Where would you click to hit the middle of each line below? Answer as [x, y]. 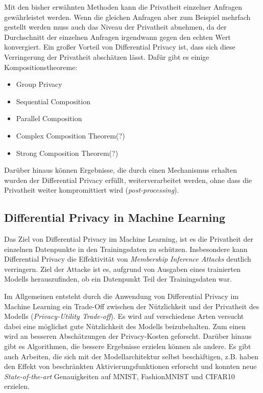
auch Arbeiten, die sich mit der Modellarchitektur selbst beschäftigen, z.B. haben [131, 356]
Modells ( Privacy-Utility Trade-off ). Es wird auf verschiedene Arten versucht [124, 316]
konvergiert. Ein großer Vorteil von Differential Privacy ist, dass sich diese [120, 47]
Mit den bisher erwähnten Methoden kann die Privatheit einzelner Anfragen [123, 7]
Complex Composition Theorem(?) [70, 135]
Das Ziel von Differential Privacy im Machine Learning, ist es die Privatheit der [129, 239]
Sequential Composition [53, 101]
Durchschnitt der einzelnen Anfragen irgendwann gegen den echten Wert [117, 37]
